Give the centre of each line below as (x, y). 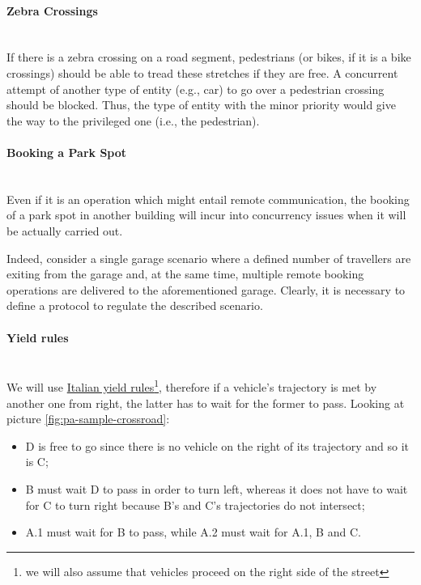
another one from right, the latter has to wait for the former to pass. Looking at (206, 403)
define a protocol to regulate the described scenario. (135, 305)
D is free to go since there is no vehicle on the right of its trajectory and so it (217, 445)
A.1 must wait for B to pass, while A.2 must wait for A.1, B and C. (193, 532)
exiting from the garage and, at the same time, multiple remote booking (185, 274)
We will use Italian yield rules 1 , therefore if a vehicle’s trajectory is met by (192, 386)
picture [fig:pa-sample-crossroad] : (88, 419)
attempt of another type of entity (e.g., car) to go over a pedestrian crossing (196, 89)
